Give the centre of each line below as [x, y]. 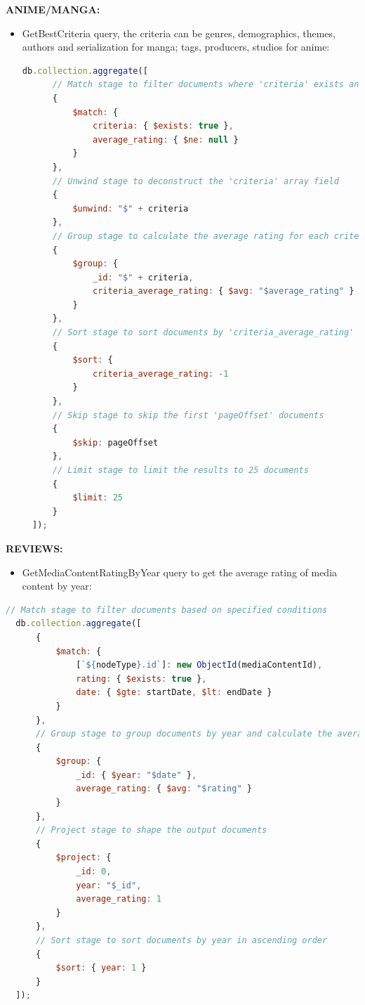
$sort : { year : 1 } [101, 968]
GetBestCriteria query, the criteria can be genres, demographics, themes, [179, 33]
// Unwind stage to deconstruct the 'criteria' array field [195, 181]
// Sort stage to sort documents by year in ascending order [181, 940]
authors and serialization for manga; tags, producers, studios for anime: [176, 47]
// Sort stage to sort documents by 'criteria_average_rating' [203, 333]
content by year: [57, 586]
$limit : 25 [98, 498]
